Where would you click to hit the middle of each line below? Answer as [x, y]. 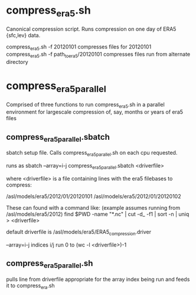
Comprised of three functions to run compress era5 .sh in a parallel [86, 105]
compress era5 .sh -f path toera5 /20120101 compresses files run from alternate [98, 55]
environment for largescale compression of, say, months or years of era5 [95, 112]
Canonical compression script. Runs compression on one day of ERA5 [91, 29]
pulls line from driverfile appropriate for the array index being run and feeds [98, 279]
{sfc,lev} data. [23, 35]
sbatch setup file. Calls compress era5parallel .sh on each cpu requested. [92, 153]
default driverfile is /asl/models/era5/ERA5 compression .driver [79, 233]
